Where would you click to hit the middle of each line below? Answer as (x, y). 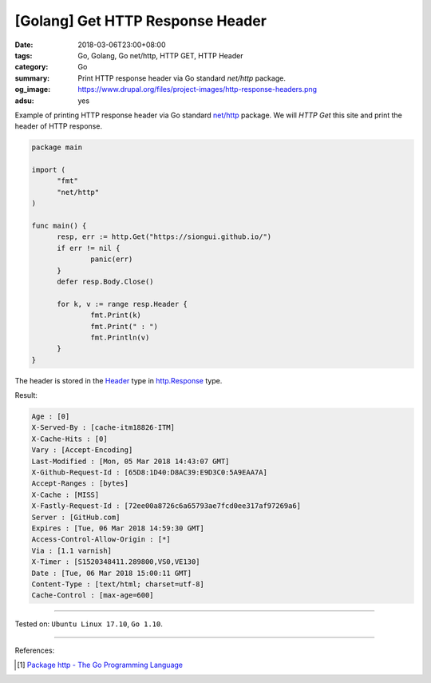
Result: (26, 395)
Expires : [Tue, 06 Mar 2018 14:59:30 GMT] (118, 528)
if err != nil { (89, 248)
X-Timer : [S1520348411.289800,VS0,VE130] (116, 562)
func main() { (59, 226)
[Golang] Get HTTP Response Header (141, 21)
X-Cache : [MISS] (65, 494)
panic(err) (112, 259)
